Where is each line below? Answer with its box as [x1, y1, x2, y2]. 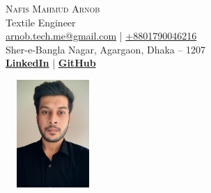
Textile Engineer [6, 15, 76, 29]
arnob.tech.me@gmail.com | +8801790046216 [6, 28, 197, 43]
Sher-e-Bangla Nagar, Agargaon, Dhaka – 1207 [6, 42, 206, 56]
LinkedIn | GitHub [6, 56, 96, 70]
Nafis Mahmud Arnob [6, 1, 100, 15]
